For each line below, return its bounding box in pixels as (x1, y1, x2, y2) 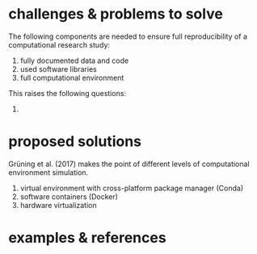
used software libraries (19, 64, 97, 73)
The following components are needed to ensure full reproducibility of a (8, 31, 248, 41)
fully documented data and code (19, 56, 129, 65)
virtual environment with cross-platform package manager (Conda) (19, 183, 244, 193)
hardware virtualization (19, 200, 97, 210)
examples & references (8, 229, 167, 247)
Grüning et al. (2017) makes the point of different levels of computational (8, 159, 250, 169)
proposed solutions (8, 132, 142, 151)
